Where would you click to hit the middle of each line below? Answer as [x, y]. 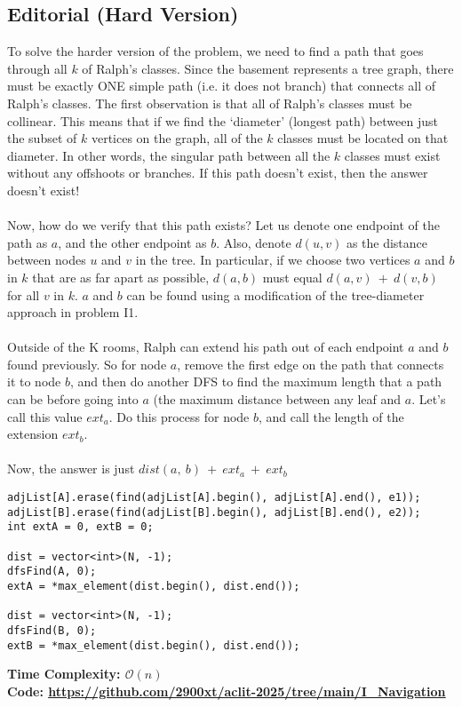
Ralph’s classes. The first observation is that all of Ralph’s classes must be [210, 103]
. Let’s [429, 399]
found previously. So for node [87, 364]
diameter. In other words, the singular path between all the [169, 155]
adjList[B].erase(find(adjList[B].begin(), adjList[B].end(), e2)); [214, 512]
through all [37, 68]
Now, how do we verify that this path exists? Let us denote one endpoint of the [224, 225]
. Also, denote [254, 242]
